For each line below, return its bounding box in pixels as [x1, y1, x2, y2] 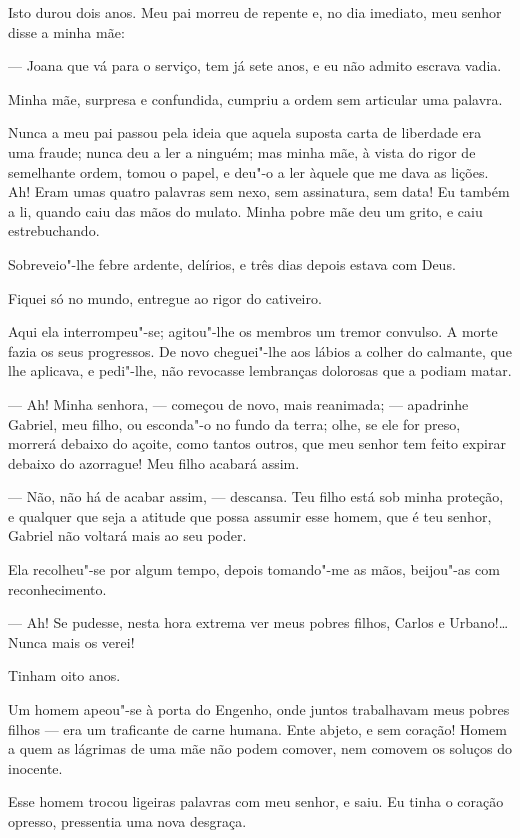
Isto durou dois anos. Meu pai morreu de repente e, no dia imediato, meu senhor [8, 2, 502, 22]
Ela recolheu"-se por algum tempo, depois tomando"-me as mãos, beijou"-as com [8, 559, 500, 580]
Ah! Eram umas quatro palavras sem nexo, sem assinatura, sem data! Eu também [8, 181, 510, 202]
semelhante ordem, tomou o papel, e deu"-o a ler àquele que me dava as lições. [8, 161, 489, 182]
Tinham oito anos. [8, 665, 121, 686]
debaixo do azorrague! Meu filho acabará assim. [8, 452, 300, 473]
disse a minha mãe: [8, 21, 125, 42]
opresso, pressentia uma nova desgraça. [8, 811, 247, 831]
